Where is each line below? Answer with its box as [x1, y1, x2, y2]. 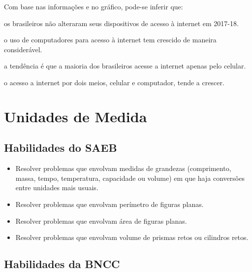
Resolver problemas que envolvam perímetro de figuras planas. [15, 199, 204, 209]
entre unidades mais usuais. [15, 182, 98, 193]
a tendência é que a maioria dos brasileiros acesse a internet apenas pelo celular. [4, 61, 246, 71]
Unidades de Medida [4, 106, 147, 126]
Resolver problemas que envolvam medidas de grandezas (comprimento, [15, 163, 231, 173]
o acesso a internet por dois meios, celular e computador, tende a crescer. [4, 77, 224, 87]
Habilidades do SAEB [4, 140, 117, 155]
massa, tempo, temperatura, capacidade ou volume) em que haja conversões [15, 172, 245, 183]
